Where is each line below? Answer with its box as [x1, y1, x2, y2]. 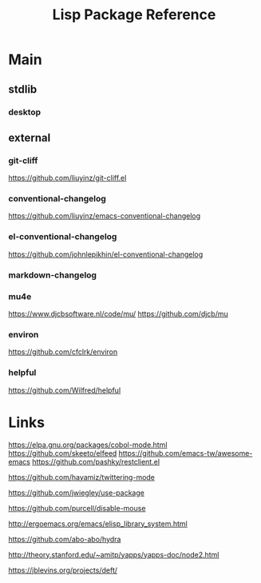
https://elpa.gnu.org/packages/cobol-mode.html [8, 440, 168, 449]
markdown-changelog [8, 270, 97, 281]
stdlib [8, 82, 38, 96]
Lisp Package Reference [52, 6, 216, 24]
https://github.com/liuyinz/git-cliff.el [8, 174, 127, 183]
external [8, 130, 51, 145]
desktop [8, 106, 42, 118]
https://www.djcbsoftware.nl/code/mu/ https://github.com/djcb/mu [8, 309, 229, 318]
